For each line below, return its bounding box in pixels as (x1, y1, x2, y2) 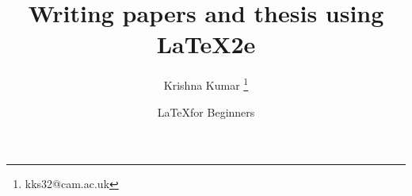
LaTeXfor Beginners (157, 103, 255, 120)
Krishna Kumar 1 (163, 75, 249, 93)
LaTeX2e (156, 28, 256, 60)
